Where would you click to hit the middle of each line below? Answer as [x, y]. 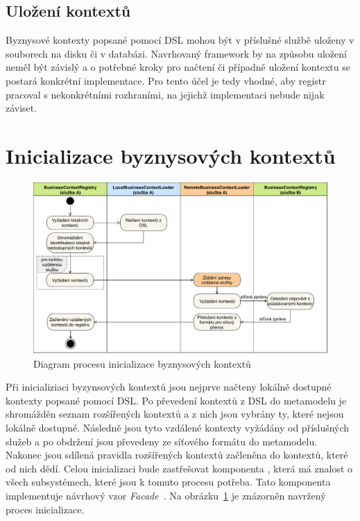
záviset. [22, 108]
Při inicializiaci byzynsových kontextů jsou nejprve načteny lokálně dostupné [169, 387]
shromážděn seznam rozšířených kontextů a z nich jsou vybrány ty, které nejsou [175, 414]
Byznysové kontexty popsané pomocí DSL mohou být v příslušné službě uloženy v [180, 40]
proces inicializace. [45, 509]
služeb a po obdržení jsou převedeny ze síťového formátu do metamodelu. [162, 441]
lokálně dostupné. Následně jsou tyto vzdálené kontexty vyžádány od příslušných [178, 428]
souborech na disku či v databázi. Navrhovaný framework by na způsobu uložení [176, 53]
